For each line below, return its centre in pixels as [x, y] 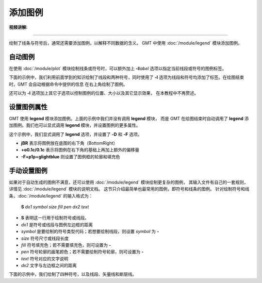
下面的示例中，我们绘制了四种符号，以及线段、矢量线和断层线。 [73, 274]
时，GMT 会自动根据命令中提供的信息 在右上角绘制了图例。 [68, 84]
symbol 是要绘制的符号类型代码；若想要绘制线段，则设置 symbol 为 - [90, 232]
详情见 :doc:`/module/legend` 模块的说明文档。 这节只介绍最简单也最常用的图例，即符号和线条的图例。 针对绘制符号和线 [129, 189]
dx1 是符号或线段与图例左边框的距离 [57, 225]
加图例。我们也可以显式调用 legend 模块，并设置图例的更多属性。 [75, 125]
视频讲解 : [18, 27]
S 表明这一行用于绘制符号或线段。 [55, 218]
